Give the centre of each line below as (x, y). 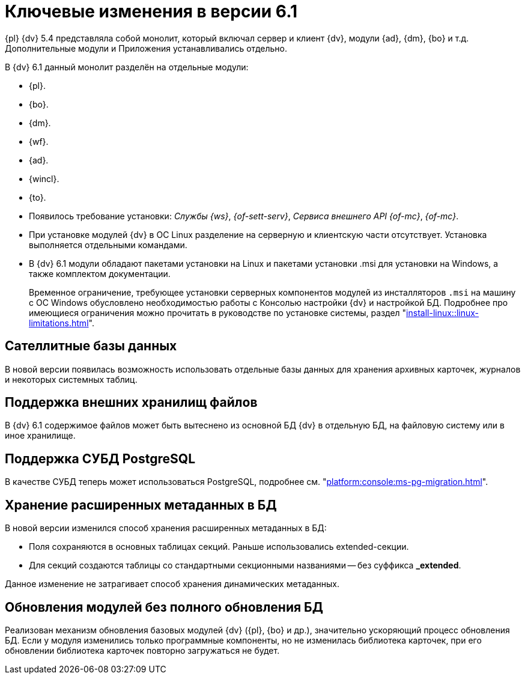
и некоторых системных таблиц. (71, 379)
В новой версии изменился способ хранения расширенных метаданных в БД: (166, 528)
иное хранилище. (40, 436)
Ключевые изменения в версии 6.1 (151, 11)
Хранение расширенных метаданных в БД (141, 505)
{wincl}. (44, 178)
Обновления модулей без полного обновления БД (164, 607)
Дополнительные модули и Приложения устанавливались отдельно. (146, 48)
